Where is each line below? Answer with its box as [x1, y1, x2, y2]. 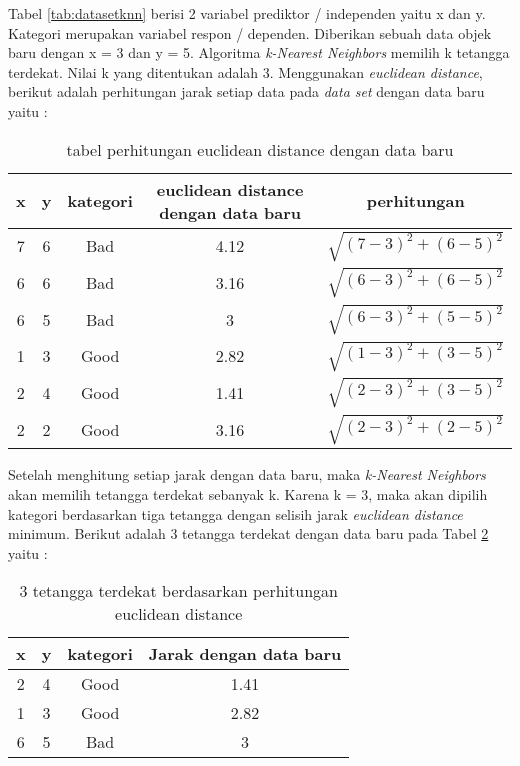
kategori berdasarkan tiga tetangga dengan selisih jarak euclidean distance [8, 503, 463, 524]
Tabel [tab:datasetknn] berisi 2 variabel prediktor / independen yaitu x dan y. [8, 3, 486, 23]
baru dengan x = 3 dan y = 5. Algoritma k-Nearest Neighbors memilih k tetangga [8, 42, 510, 63]
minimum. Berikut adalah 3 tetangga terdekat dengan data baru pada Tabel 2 [8, 523, 489, 544]
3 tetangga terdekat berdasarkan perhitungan [19, 579, 338, 603]
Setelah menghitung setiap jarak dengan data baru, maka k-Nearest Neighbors [8, 464, 486, 485]
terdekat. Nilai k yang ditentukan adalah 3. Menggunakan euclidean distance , [8, 61, 483, 82]
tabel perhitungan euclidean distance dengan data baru [66, 137, 454, 161]
